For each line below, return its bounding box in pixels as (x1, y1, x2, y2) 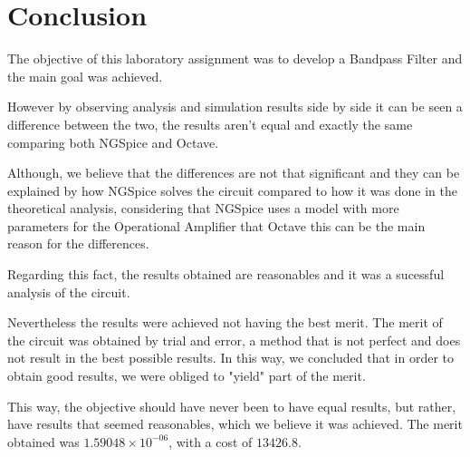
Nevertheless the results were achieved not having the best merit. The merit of (7, 313, 443, 332)
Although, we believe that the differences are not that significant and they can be (7, 163, 460, 182)
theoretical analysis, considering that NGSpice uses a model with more (7, 199, 399, 218)
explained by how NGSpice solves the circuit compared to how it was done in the (7, 180, 457, 199)
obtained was (7, 432, 80, 451)
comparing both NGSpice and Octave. (7, 132, 219, 151)
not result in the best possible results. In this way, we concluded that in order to (7, 348, 455, 367)
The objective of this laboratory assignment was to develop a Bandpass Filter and (7, 49, 463, 68)
